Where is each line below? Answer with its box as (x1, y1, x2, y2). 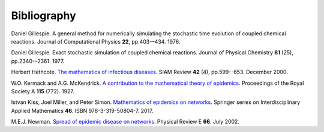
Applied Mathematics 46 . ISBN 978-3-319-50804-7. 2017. (11, 107, 154, 114)
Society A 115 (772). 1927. (11, 87, 74, 95)
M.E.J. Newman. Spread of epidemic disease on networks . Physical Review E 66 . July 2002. (11, 118, 240, 125)
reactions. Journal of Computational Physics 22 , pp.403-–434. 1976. (11, 38, 181, 45)
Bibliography (11, 9, 76, 22)
